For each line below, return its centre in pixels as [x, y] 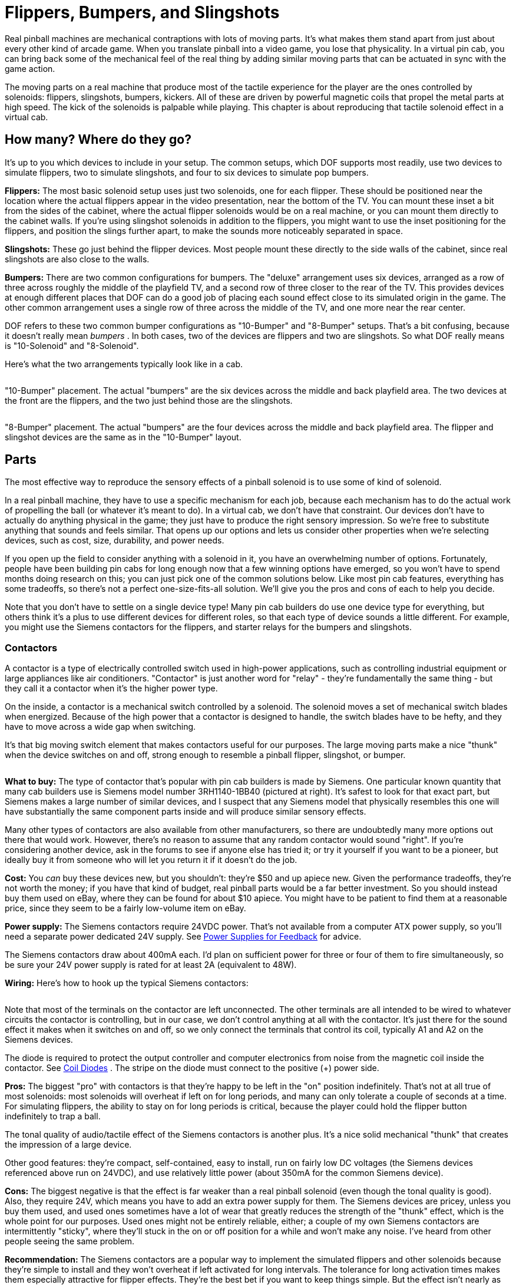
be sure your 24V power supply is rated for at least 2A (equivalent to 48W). [151, 965]
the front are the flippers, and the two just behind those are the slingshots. [149, 400]
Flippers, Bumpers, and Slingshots [142, 12]
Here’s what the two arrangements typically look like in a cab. [124, 364]
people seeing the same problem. [70, 1241]
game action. [30, 68]
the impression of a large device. [68, 1145]
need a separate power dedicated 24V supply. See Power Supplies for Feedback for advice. [183, 937]
